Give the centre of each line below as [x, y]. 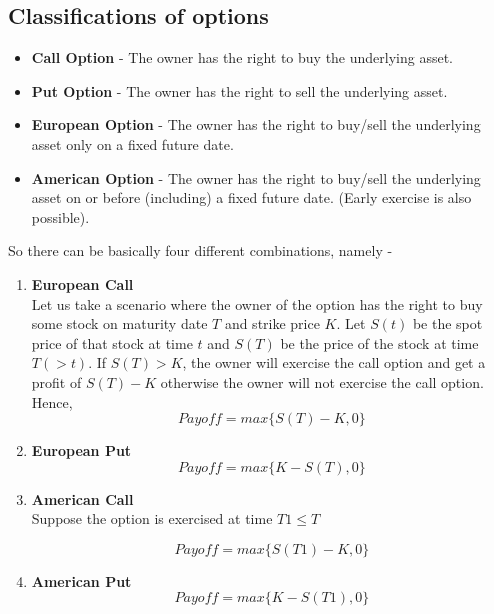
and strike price [272, 323]
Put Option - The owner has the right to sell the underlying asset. [239, 90]
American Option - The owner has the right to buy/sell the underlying [256, 177]
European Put [81, 450]
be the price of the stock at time [379, 342]
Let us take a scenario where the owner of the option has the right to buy [257, 303]
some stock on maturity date [119, 323]
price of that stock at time [112, 342]
